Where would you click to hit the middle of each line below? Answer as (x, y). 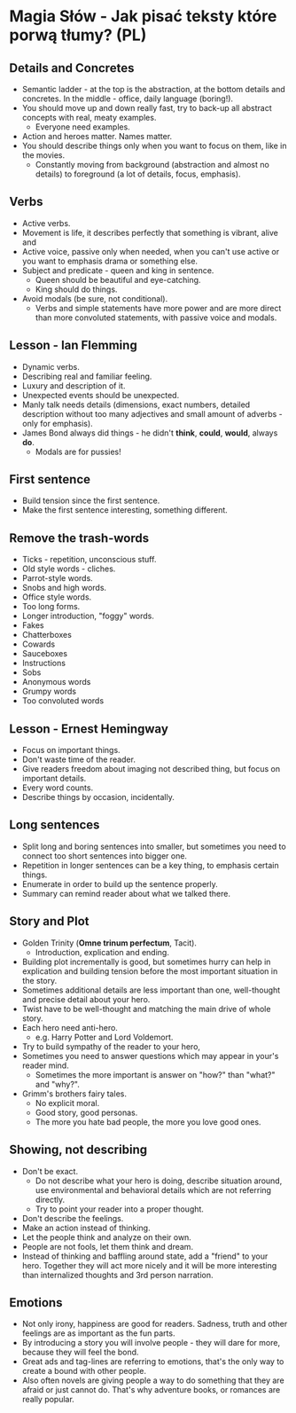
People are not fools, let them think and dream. (107, 1246)
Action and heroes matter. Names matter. (97, 136)
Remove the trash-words (79, 538)
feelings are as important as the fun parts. (98, 1333)
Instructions (44, 663)
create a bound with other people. (84, 1371)
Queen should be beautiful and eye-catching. (118, 279)
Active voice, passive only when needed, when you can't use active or (151, 251)
